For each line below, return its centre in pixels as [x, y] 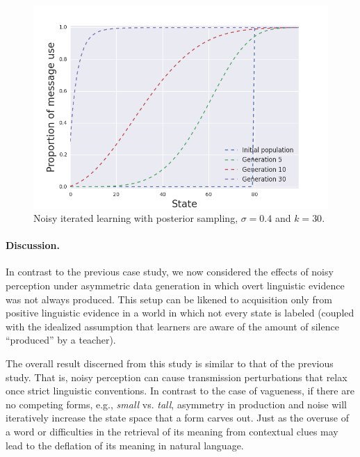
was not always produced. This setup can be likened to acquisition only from [169, 299]
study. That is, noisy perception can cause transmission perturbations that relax [177, 377]
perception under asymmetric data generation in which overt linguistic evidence [175, 286]
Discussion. [33, 245]
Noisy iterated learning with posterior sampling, [136, 218]
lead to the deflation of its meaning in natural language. [125, 445]
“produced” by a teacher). [61, 340]
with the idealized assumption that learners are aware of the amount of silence [172, 326]
